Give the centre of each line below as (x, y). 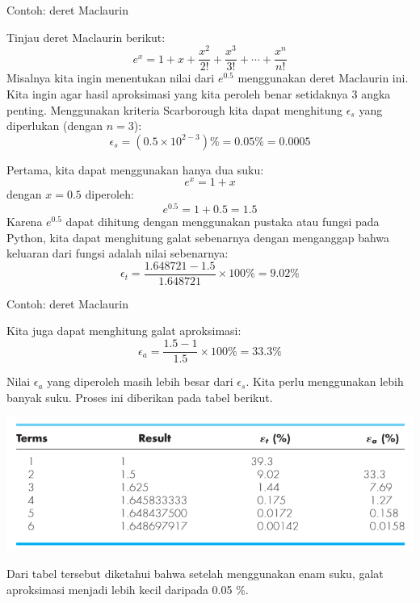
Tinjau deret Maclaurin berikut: (86, 37)
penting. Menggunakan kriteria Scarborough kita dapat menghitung (174, 109)
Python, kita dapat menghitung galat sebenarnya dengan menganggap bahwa (198, 237)
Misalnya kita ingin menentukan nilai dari (111, 78)
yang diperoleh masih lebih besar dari (140, 381)
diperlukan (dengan (55, 126)
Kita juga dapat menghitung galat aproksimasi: (124, 331)
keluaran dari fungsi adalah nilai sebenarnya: (118, 253)
